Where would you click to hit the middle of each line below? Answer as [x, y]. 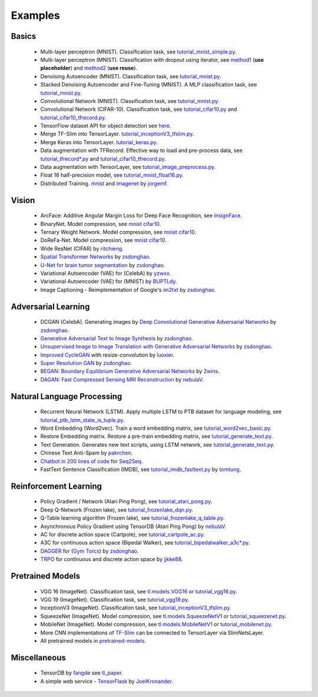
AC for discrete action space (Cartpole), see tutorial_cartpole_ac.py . [123, 534]
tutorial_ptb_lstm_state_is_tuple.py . [82, 420]
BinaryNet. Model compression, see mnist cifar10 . [101, 224]
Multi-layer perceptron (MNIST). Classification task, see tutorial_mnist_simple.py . [138, 52]
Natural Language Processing [67, 396]
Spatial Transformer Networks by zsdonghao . [96, 257]
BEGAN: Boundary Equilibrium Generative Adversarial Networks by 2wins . [130, 371]
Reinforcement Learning [57, 486]
